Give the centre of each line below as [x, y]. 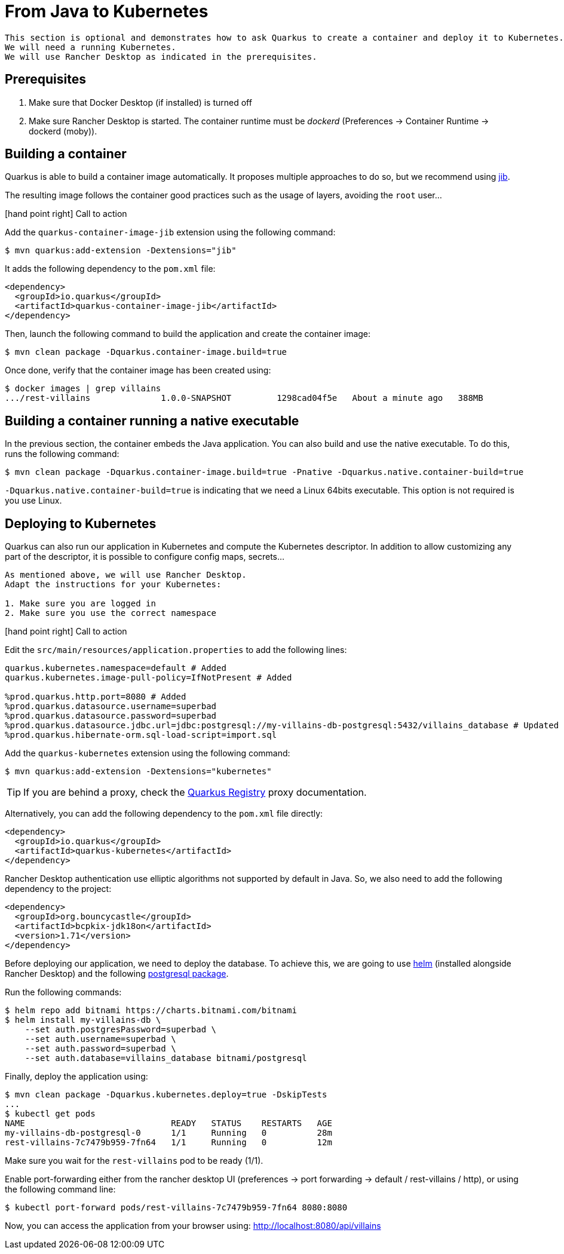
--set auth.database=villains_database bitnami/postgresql [166, 1058]
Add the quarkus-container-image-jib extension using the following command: [170, 232]
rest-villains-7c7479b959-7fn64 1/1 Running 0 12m [168, 1143]
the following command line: [60, 1189]
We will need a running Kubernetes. [91, 47]
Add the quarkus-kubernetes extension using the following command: [148, 753]
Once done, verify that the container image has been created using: [138, 370]
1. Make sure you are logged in [80, 604]
